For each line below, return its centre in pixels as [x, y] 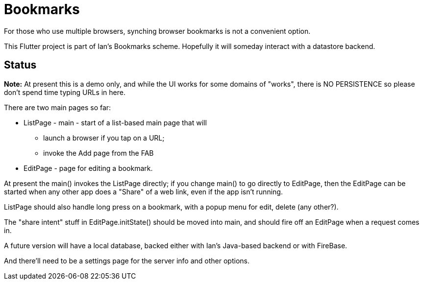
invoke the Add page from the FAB [99, 153]
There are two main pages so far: [58, 107]
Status [20, 65]
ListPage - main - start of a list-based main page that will [115, 122]
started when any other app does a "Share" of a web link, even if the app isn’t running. [143, 191]
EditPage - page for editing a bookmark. [88, 168]
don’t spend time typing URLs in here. [65, 92]
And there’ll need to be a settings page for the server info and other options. [127, 260]
